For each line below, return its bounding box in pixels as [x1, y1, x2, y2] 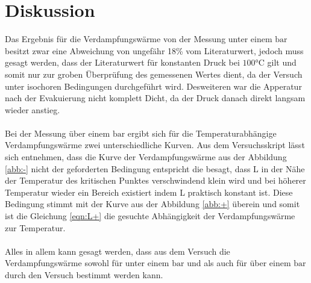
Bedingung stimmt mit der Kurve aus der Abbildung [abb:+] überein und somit [5, 197, 300, 210]
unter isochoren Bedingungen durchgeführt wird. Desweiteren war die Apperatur [5, 79, 302, 92]
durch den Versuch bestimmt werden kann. [5, 269, 163, 281]
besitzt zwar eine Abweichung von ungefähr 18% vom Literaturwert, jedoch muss [5, 44, 304, 57]
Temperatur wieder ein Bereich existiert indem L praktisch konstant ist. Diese [5, 185, 293, 198]
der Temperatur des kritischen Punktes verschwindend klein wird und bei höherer [5, 174, 306, 187]
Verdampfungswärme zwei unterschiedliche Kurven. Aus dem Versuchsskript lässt [5, 138, 305, 151]
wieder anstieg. [5, 103, 60, 116]
